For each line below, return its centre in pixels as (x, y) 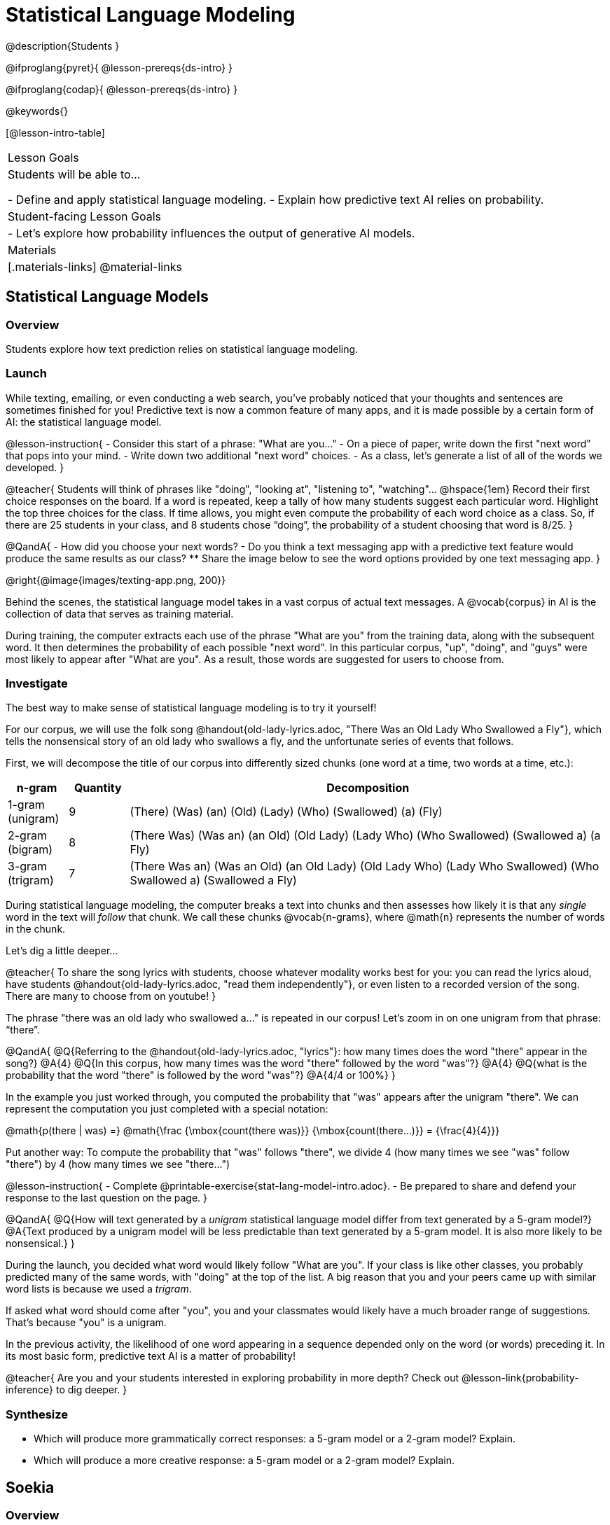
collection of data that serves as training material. (120, 613)
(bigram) (30, 850)
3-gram (28, 866)
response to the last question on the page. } (107, 1198)
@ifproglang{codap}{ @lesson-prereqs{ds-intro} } (122, 89)
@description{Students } (63, 46)
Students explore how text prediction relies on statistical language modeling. (182, 349)
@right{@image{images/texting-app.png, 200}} (116, 580)
